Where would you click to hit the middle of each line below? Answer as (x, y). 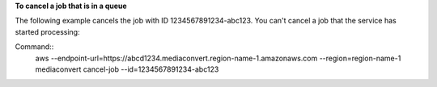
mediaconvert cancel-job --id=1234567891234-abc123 (127, 69)
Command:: (34, 47)
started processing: (47, 31)
